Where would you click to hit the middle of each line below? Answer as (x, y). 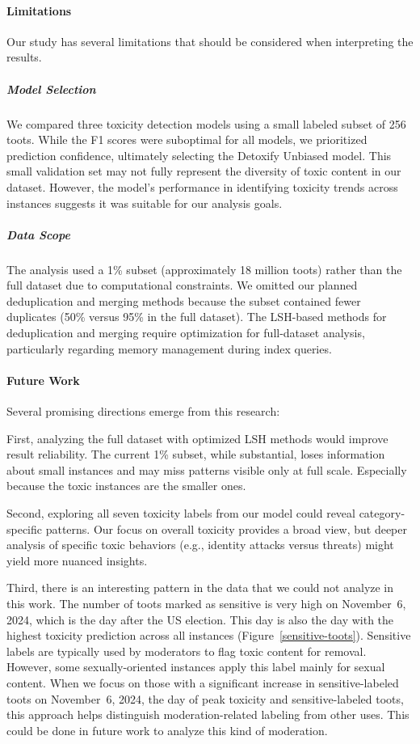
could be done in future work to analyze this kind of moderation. (167, 730)
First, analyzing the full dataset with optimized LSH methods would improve (197, 438)
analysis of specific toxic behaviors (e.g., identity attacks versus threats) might (200, 545)
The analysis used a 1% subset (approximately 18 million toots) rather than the (204, 269)
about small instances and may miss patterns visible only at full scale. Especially (207, 469)
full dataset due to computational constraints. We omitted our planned (182, 285)
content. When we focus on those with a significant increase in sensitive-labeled (203, 682)
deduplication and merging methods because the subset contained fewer (184, 300)
